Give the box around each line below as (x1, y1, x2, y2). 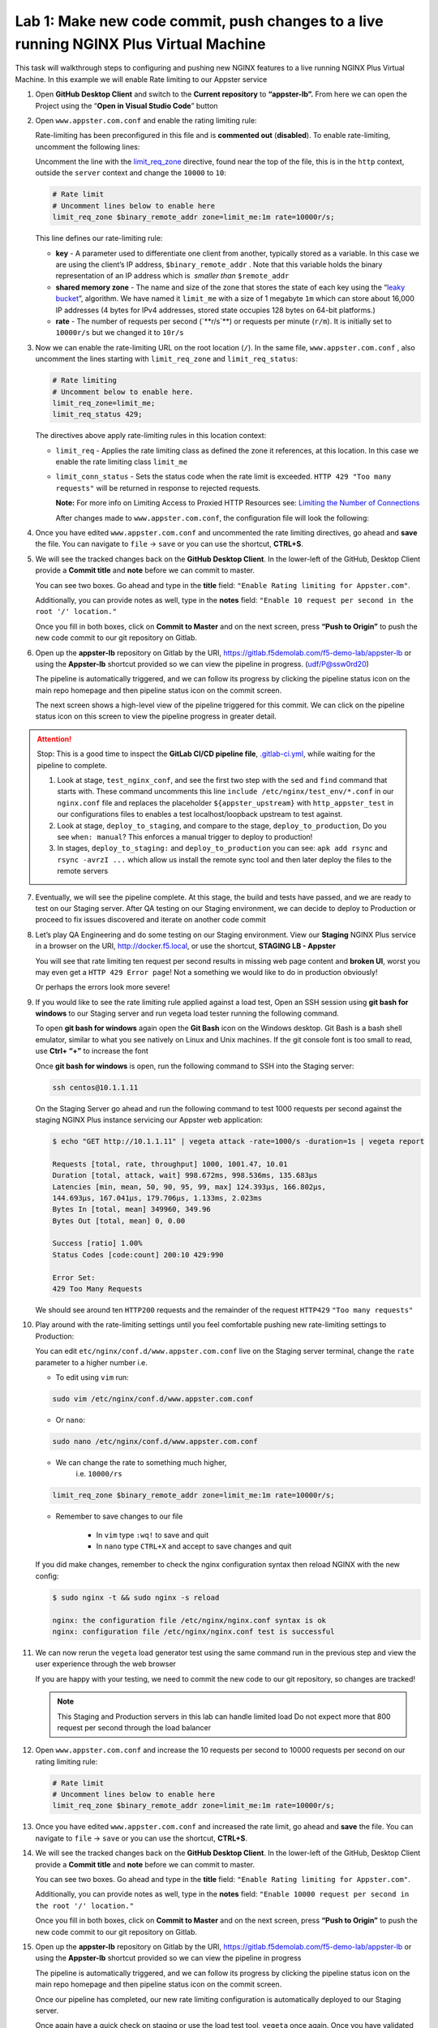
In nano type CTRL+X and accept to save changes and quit (96, 1541, 292, 1551)
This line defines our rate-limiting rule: (35, 234, 163, 243)
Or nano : (55, 1415, 85, 1424)
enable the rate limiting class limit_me (55, 457, 188, 466)
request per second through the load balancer (57, 1722, 211, 1732)
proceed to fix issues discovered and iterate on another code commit (35, 915, 267, 925)
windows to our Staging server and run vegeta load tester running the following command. (35, 1008, 340, 1018)
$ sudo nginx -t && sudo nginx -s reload (52, 1592, 220, 1602)
